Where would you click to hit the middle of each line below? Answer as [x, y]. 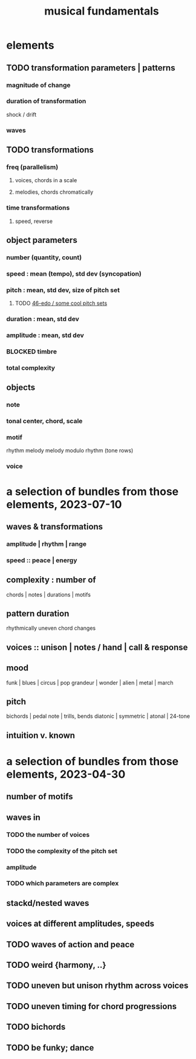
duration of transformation [46, 101]
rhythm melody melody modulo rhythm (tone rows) [70, 451]
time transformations [38, 208]
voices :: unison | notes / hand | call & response [97, 647]
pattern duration [38, 614]
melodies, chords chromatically [54, 192]
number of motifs [40, 797]
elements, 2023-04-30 [66, 775]
